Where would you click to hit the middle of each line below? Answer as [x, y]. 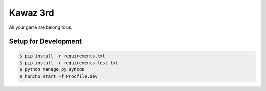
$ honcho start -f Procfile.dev [59, 76]
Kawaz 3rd [32, 13]
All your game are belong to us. [41, 27]
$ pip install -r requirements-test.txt [69, 63]
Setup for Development [46, 41]
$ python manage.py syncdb [52, 69]
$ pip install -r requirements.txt [62, 56]
